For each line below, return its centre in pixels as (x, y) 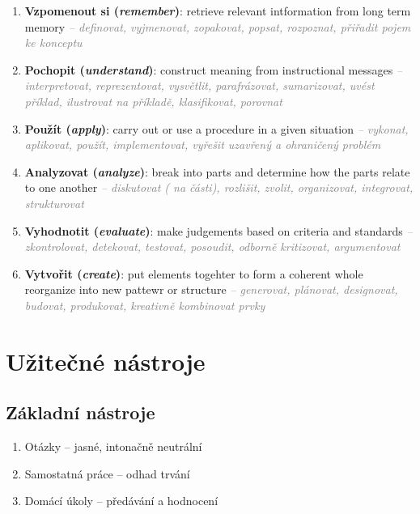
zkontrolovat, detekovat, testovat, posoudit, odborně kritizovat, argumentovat (212, 246)
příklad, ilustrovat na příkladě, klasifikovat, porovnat (153, 101)
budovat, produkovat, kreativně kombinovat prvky (145, 305)
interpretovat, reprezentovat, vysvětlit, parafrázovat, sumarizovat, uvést (199, 85)
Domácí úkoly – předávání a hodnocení (121, 501)
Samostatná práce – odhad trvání (107, 473)
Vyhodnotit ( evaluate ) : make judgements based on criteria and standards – (218, 230)
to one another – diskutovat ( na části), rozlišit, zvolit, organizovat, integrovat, (219, 187)
